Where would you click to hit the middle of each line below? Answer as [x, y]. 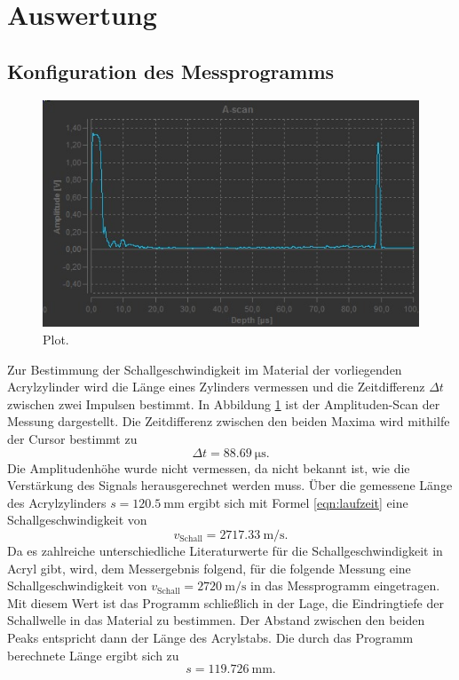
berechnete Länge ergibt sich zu [93, 655]
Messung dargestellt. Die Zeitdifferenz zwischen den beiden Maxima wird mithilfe [229, 421]
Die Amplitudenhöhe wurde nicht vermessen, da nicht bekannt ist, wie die [209, 467]
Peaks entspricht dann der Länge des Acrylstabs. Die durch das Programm [210, 637]
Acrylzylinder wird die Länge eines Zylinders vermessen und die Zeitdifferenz [216, 387]
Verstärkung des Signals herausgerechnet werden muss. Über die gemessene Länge [230, 485]
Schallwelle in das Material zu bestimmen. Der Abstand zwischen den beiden [216, 620]
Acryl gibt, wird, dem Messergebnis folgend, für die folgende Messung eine [209, 568]
